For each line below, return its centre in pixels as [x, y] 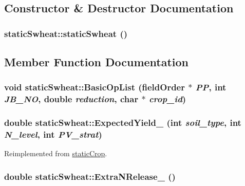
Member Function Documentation [97, 62]
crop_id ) [167, 99]
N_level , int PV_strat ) [53, 134]
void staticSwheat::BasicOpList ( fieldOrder [95, 87]
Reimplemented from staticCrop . [56, 153]
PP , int [211, 87]
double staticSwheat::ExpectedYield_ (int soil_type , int [123, 123]
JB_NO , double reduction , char [71, 99]
